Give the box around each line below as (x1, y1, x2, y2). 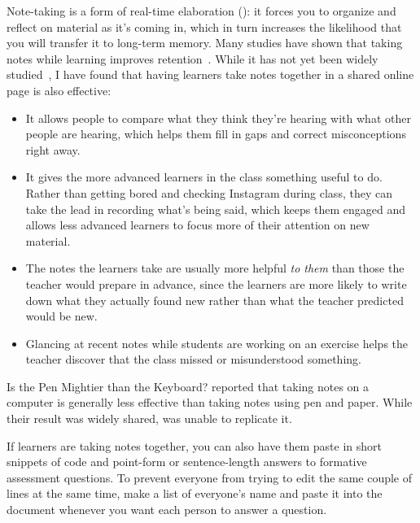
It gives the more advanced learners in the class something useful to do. (25, 168, 383, 185)
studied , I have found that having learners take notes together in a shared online (7, 66, 414, 83)
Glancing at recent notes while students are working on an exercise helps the (25, 334, 409, 351)
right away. (25, 141, 81, 158)
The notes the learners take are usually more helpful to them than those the (25, 259, 405, 277)
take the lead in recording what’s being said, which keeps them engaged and (25, 200, 405, 217)
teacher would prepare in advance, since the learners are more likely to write (25, 275, 407, 292)
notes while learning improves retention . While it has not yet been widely (7, 50, 378, 67)
